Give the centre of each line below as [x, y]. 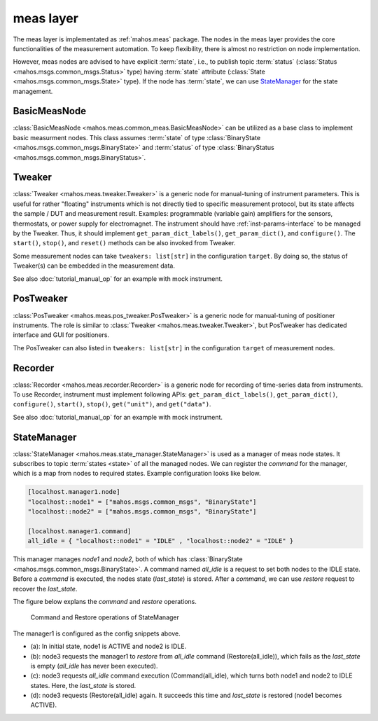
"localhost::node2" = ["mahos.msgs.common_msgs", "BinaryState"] [142, 512]
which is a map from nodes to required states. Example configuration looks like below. [137, 474]
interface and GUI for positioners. [61, 335]
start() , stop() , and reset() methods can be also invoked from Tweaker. [124, 243]
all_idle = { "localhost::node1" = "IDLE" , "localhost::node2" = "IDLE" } [161, 541]
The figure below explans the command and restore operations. [105, 601]
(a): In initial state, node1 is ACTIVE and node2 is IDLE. [108, 646]
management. [33, 91]
